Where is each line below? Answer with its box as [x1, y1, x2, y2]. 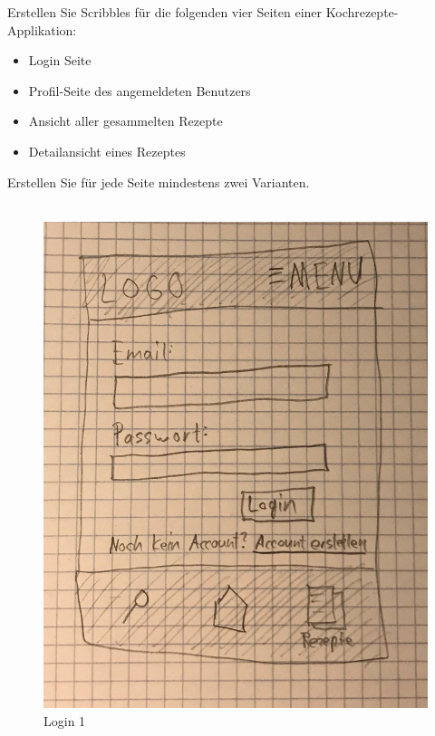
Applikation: [7, 20, 77, 39]
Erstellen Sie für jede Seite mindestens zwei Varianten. [7, 172, 310, 191]
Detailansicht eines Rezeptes [28, 141, 186, 160]
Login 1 [43, 711, 86, 730]
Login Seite [28, 51, 92, 70]
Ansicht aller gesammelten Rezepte [28, 111, 223, 130]
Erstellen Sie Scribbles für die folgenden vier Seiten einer [7, 3, 323, 21]
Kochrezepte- [325, 3, 399, 21]
